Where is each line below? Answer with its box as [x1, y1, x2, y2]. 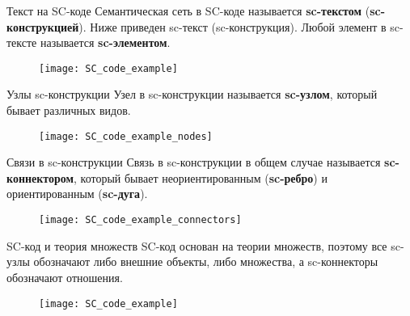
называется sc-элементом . [40, 34, 171, 51]
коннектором [6, 169, 74, 186]
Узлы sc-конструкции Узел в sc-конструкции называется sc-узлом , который [6, 86, 378, 103]
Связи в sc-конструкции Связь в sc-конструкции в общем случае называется [6, 154, 381, 171]
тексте [6, 34, 37, 51]
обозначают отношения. [6, 268, 123, 285]
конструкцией [6, 18, 79, 35]
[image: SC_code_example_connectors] [39, 214, 242, 226]
